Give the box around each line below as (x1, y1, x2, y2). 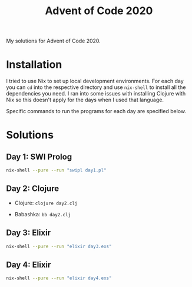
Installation (6, 58, 62, 71)
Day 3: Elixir (6, 228, 51, 238)
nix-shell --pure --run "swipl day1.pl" (6, 167, 107, 173)
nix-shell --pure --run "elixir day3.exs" (6, 243, 112, 249)
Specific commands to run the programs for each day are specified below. (6, 108, 187, 115)
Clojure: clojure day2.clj (14, 199, 78, 206)
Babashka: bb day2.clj (14, 210, 71, 217)
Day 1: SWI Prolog (6, 151, 72, 161)
